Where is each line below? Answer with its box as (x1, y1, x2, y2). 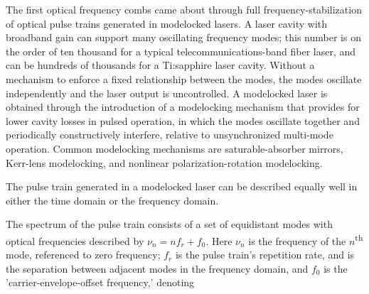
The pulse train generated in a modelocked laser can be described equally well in (6, 179, 358, 194)
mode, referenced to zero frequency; (6, 247, 161, 262)
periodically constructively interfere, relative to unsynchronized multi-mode (6, 127, 333, 142)
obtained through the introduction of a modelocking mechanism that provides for (6, 99, 360, 114)
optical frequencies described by (6, 233, 144, 248)
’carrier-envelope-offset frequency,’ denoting (6, 275, 195, 290)
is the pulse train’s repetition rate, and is (175, 247, 355, 262)
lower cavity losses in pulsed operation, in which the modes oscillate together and (6, 113, 360, 128)
